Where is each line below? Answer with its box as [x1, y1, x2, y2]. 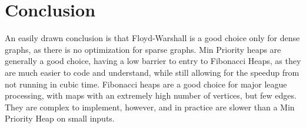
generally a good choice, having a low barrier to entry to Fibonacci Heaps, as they [5, 55, 301, 67]
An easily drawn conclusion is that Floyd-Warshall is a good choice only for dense [5, 32, 300, 44]
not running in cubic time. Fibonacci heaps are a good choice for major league [5, 78, 287, 90]
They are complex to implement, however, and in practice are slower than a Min [5, 100, 295, 113]
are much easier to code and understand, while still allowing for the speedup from [5, 66, 300, 78]
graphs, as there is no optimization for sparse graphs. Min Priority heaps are [5, 43, 281, 55]
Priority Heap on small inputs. [5, 112, 115, 124]
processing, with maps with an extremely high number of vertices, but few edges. [5, 89, 297, 102]
